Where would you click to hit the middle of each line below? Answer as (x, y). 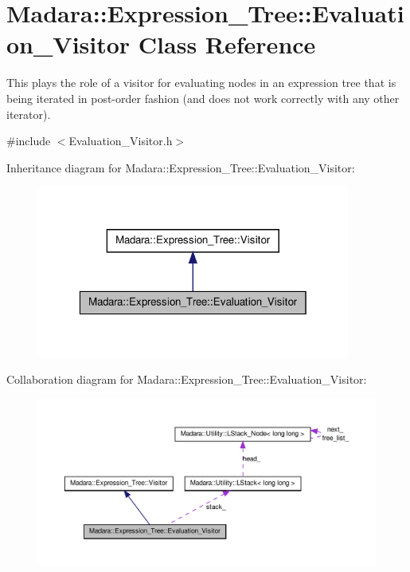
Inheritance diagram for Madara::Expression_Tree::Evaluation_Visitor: (181, 167)
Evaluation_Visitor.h (121, 141)
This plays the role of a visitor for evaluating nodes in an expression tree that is (201, 83)
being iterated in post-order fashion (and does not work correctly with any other (203, 98)
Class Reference (227, 44)
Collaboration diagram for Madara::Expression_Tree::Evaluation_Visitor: (187, 379)
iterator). (29, 114)
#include (29, 141)
